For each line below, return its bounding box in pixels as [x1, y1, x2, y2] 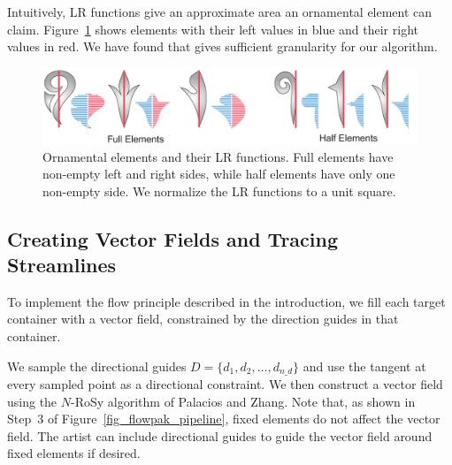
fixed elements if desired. [7, 444, 141, 462]
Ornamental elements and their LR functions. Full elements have [42, 147, 394, 165]
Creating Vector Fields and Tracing [7, 225, 339, 252]
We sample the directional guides [7, 356, 187, 375]
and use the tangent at [303, 356, 426, 375]
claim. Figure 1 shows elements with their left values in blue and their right [7, 19, 418, 38]
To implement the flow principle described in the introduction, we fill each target [7, 292, 446, 310]
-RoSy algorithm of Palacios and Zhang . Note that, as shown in [71, 392, 416, 410]
